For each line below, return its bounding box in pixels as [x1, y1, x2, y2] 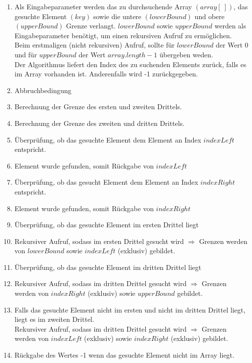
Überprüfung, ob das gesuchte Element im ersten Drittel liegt [14, 219, 199, 230]
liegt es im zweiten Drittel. [14, 314, 94, 324]
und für [14, 49, 37, 59]
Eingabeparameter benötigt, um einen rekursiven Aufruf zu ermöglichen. [14, 30, 232, 40]
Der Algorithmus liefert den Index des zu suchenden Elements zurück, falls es [14, 59, 247, 69]
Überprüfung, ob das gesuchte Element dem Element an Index [14, 134, 202, 145]
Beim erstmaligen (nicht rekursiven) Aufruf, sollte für [14, 40, 175, 50]
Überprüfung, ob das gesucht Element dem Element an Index [14, 177, 198, 187]
